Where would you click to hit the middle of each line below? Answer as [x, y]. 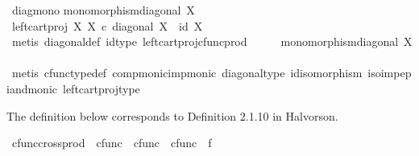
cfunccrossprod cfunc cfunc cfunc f [112, 143]
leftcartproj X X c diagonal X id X [107, 25]
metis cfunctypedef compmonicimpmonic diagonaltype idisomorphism [187, 73]
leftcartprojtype [102, 88]
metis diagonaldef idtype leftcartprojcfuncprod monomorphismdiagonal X [212, 41]
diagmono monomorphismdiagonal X [103, 10]
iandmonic [32, 88]
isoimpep [390, 73]
